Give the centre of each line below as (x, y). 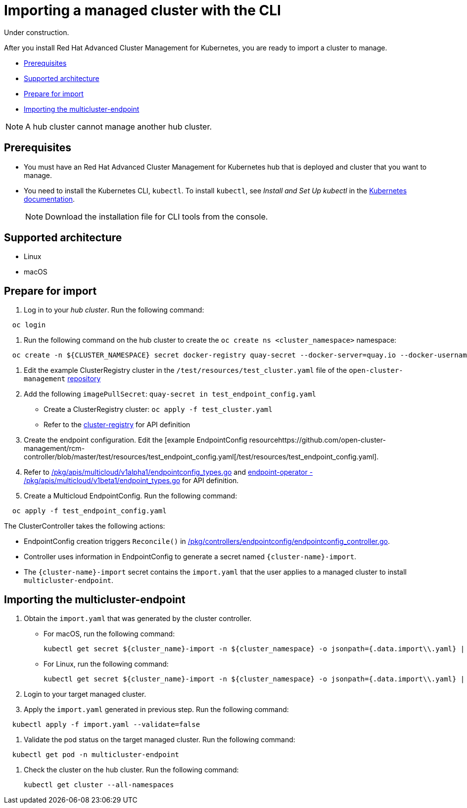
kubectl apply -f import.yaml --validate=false (106, 725)
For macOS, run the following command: (109, 634)
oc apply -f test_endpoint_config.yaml (89, 511)
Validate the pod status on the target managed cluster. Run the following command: (160, 740)
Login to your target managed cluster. (85, 694)
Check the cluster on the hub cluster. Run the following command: (131, 770)
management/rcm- (54, 449)
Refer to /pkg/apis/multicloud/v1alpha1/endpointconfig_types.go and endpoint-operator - (168, 472)
